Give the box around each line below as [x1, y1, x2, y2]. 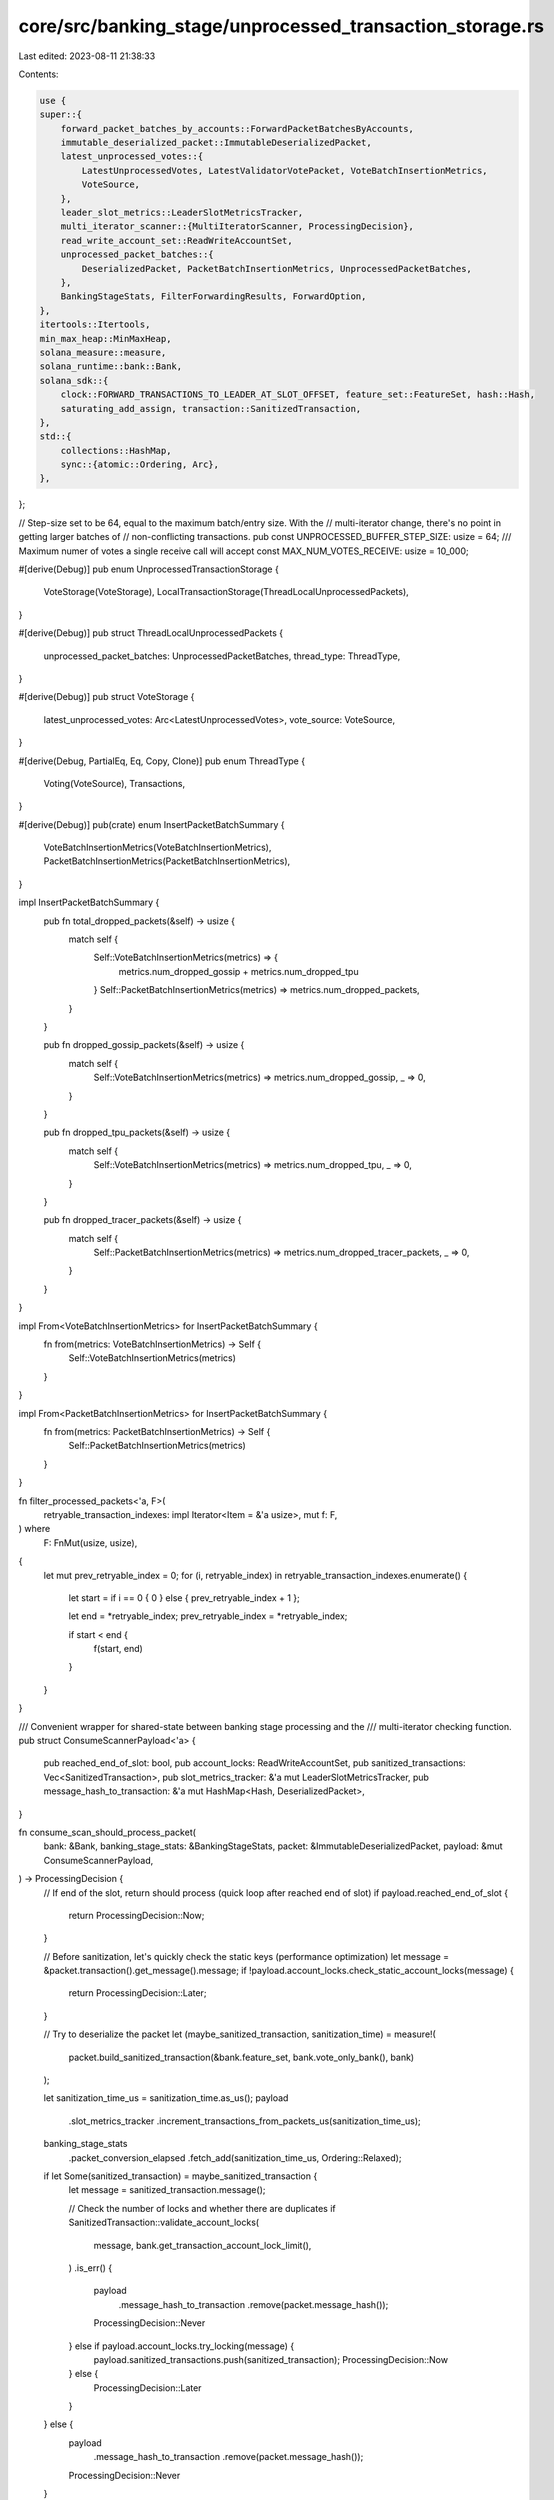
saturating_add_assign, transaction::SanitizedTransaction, [60, 403, 362, 414]
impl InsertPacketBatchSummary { [18, 896, 160, 909]
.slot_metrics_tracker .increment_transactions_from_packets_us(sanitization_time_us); [68, 2115, 421, 2127]
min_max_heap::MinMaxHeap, [39, 333, 172, 344]
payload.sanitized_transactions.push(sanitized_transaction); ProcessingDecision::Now [93, 2353, 449, 2365]
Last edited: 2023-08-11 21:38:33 [18, 50, 156, 62]
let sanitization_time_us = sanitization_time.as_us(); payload [43, 2092, 289, 2104]
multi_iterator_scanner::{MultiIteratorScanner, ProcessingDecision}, [60, 221, 415, 232]
